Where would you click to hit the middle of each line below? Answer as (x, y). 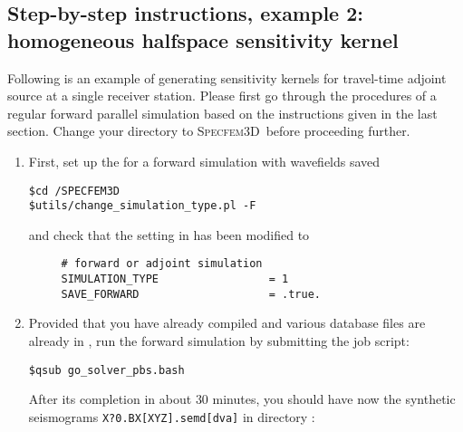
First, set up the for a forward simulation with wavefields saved (204, 161)
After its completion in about (110, 399)
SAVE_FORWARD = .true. (191, 294)
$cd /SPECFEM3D (74, 191)
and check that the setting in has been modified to (169, 234)
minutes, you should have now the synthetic (334, 399)
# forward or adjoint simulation (162, 264)
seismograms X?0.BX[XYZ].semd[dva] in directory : (172, 416)
